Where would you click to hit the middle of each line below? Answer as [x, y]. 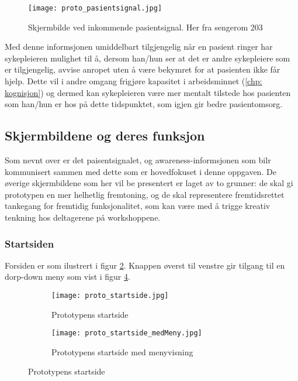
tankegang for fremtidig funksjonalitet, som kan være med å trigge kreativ [138, 206]
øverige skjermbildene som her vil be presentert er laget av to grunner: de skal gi [149, 183]
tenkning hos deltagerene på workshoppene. [83, 217]
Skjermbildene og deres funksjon [105, 135]
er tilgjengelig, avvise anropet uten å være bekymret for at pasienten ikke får [143, 69]
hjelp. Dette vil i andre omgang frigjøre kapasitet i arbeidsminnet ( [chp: [134, 81]
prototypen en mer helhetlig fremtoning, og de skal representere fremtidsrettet [145, 194]
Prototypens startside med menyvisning [122, 351]
